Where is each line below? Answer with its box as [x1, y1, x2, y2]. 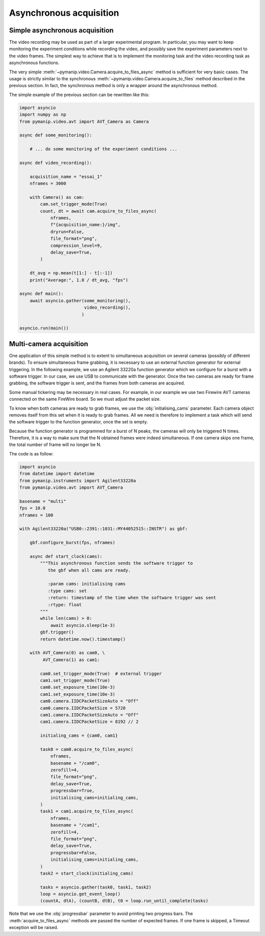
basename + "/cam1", [50, 822, 100, 828]
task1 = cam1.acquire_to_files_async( [40, 808, 133, 814]
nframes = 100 [19, 512, 53, 518]
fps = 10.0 [19, 505, 46, 511]
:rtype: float [48, 602, 82, 608]
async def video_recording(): [19, 160, 92, 165]
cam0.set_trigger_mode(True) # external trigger [40, 671, 162, 677]
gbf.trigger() [40, 629, 74, 635]
